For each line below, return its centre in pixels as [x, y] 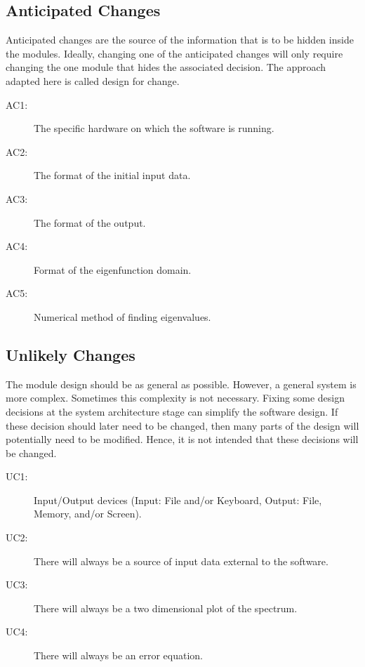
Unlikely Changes [71, 354]
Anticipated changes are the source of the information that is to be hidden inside [180, 40]
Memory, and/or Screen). [88, 514]
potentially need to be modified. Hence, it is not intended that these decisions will [182, 439]
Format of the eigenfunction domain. [113, 269]
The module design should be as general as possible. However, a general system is [181, 384]
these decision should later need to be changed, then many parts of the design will [182, 425]
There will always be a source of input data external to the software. [181, 561]
